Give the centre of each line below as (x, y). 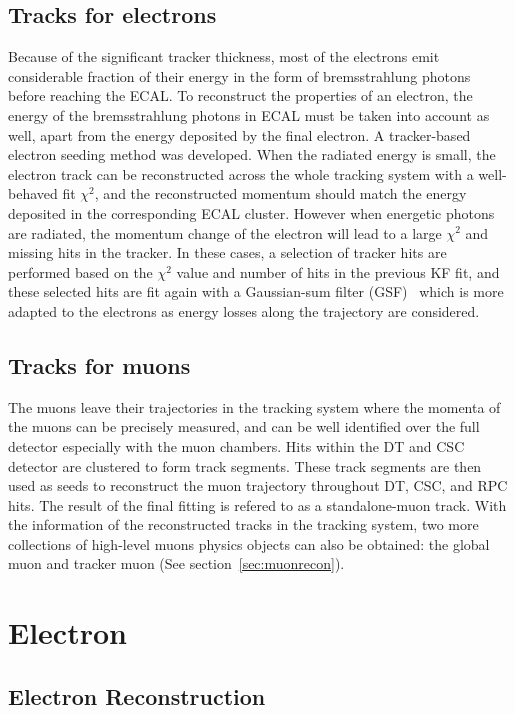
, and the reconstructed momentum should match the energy (280, 193)
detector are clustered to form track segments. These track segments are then (245, 465)
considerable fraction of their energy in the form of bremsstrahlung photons (239, 75)
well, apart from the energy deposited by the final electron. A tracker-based (239, 134)
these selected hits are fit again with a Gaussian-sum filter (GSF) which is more (256, 291)
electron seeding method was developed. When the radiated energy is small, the (252, 154)
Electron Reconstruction (137, 695)
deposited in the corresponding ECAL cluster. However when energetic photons (251, 212)
